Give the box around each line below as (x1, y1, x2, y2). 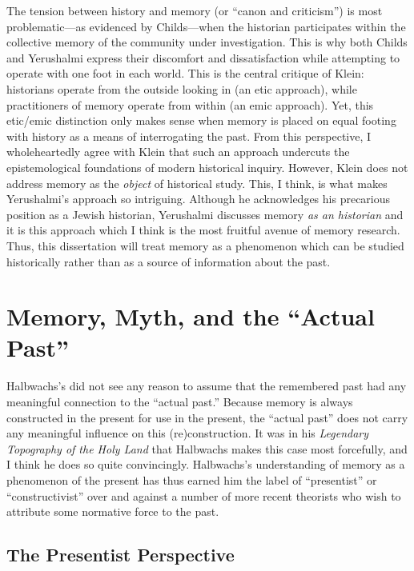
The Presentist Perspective (6, 542, 235, 567)
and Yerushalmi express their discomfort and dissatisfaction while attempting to (6, 49, 400, 66)
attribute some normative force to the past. (6, 503, 219, 520)
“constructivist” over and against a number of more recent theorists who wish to (6, 487, 401, 504)
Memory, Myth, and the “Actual (6, 300, 375, 333)
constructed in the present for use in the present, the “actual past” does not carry (6, 409, 408, 425)
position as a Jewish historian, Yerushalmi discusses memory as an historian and (6, 206, 404, 222)
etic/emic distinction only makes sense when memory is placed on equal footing (6, 112, 396, 129)
